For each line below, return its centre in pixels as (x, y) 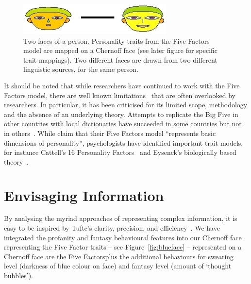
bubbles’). (18, 275)
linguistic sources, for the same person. (81, 69)
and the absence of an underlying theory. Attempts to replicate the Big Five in (121, 114)
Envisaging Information (84, 195)
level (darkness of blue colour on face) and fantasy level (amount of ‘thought (118, 266)
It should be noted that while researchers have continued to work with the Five (122, 85)
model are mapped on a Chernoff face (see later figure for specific (121, 50)
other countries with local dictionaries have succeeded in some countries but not (123, 124)
